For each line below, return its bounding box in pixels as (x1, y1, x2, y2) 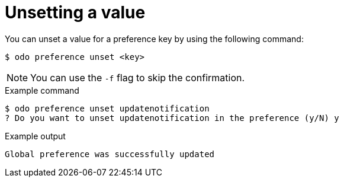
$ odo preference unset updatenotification (5, 103, 210, 113)
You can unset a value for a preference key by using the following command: (5, 33, 304, 44)
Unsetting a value (5, 2, 146, 23)
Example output (5, 130, 66, 141)
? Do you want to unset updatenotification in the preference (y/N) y (5, 113, 339, 123)
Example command (5, 85, 79, 95)
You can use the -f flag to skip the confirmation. (30, 71, 245, 84)
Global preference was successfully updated (5, 149, 215, 159)
